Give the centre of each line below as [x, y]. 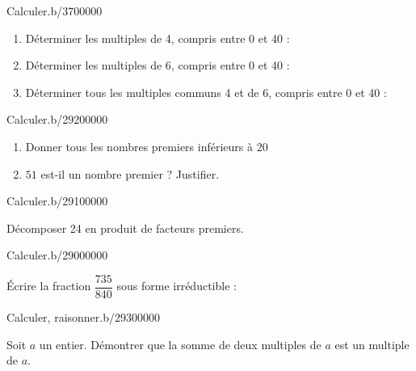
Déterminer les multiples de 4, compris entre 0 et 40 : [158, 38]
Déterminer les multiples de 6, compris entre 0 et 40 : [158, 65]
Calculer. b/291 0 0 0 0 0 [57, 201]
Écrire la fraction [49, 286]
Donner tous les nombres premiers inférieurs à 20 [147, 146]
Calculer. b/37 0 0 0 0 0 [55, 11]
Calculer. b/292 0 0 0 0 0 [57, 119]
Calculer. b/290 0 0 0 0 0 [57, 255]
